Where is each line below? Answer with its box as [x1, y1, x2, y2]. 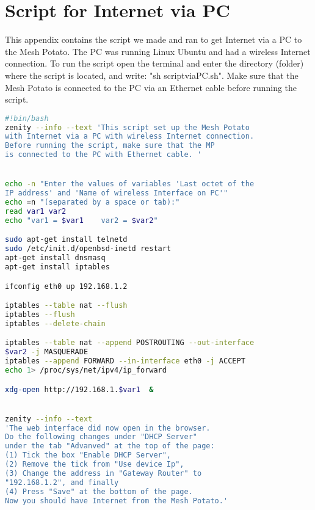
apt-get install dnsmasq [5, 253, 106, 263]
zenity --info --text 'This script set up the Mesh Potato [5, 123, 250, 132]
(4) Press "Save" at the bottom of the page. [5, 487, 193, 496]
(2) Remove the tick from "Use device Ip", [5, 460, 184, 469]
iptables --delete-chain [5, 319, 106, 328]
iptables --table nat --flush [5, 301, 128, 310]
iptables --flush [5, 310, 75, 319]
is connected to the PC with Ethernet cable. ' [5, 150, 202, 159]
